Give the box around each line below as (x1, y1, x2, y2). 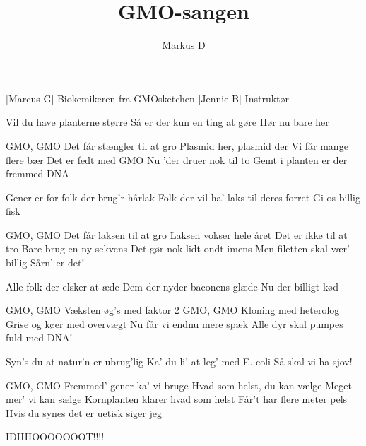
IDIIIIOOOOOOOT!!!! (6, 429, 105, 444)
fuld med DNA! (6, 330, 73, 345)
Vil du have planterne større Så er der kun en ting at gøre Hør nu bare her (6, 115, 329, 129)
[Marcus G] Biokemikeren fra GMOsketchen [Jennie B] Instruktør (6, 90, 289, 105)
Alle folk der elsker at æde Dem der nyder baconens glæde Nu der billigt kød (6, 278, 339, 293)
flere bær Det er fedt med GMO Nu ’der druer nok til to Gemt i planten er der (6, 152, 348, 167)
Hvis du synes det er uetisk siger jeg (6, 405, 162, 420)
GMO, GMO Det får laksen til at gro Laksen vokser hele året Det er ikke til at (6, 227, 348, 242)
